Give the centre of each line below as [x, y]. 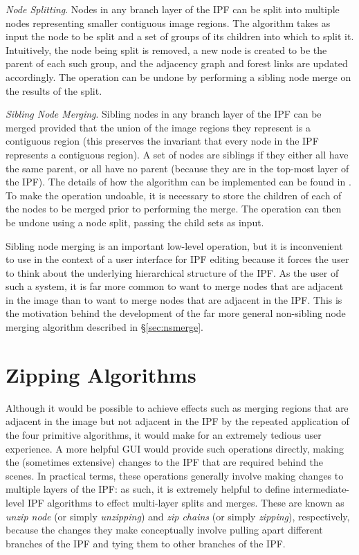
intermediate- [321, 489]
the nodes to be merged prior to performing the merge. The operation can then [174, 209]
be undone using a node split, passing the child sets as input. [135, 222]
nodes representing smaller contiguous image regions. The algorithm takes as [168, 22]
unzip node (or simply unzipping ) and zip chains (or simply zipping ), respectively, [178, 516]
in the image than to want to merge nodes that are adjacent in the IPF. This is [174, 299]
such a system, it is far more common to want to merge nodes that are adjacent [175, 286]
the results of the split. [54, 90]
